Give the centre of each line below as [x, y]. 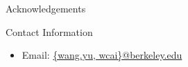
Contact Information [49, 31]
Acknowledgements [46, 8]
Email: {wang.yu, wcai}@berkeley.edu [102, 55]
